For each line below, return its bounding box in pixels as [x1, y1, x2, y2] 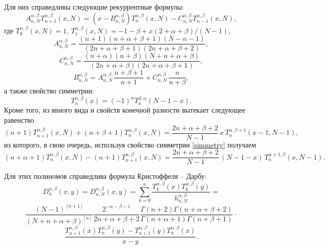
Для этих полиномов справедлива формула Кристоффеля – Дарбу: [4, 171, 207, 181]
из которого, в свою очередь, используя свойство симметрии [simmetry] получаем [4, 139, 256, 150]
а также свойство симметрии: [4, 85, 95, 96]
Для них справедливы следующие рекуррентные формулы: [4, 2, 184, 12]
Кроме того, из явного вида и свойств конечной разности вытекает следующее [4, 105, 246, 115]
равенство [4, 115, 34, 125]
